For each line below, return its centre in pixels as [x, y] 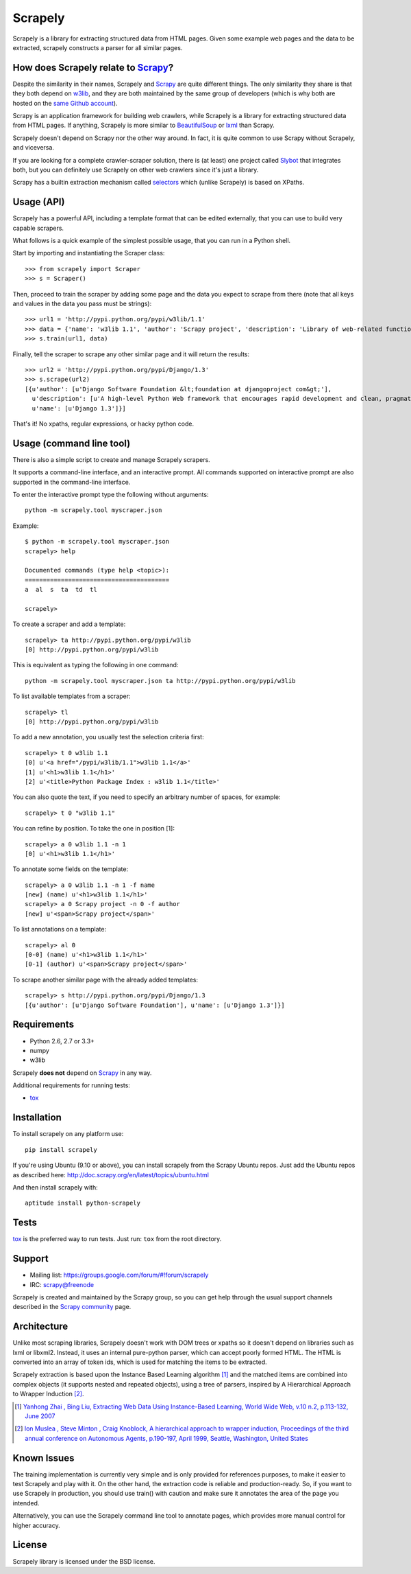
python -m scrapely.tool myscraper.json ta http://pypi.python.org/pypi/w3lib [160, 681]
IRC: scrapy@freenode [62, 1284]
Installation [37, 1118]
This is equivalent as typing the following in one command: [96, 665]
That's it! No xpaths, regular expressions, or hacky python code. [103, 424]
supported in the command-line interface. [72, 482]
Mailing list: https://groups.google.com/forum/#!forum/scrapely [119, 1275]
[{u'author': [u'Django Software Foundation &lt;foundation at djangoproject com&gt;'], [178, 389]
